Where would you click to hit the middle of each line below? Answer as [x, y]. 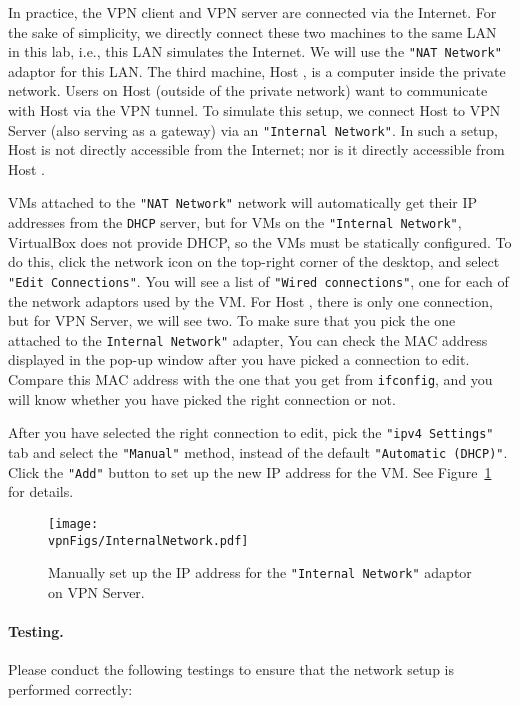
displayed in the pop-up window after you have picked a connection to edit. [239, 359]
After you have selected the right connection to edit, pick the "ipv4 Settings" [251, 432]
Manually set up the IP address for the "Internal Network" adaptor [260, 572]
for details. [41, 491]
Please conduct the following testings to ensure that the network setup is [231, 669]
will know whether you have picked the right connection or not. [202, 398]
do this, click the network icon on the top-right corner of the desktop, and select [254, 261]
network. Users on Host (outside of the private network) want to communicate [248, 90]
